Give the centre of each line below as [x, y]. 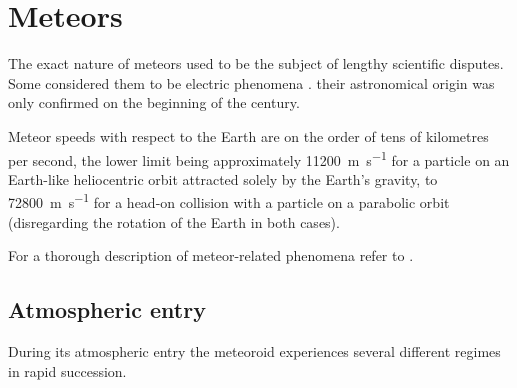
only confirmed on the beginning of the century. [154, 102]
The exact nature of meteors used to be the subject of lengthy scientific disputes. [256, 63]
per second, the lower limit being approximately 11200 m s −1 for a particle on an [259, 158]
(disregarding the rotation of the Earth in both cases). [174, 221]
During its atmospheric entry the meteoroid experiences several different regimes [254, 350]
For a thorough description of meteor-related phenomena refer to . [211, 255]
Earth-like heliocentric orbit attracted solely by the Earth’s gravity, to [223, 178]
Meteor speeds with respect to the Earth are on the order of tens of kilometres [248, 135]
